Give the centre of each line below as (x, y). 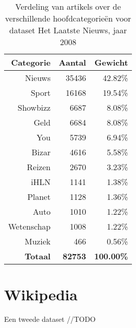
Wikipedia (41, 294)
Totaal (38, 256)
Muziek (38, 241)
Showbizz (34, 107)
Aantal (72, 62)
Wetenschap (30, 226)
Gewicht (111, 62)
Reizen (39, 167)
